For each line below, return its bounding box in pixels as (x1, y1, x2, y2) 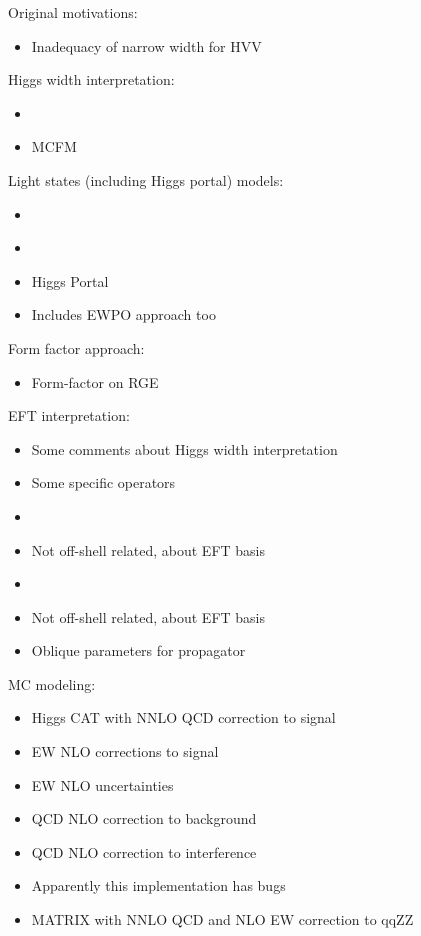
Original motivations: (8, 2, 138, 22)
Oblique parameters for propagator (31, 640, 246, 661)
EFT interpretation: (8, 405, 130, 426)
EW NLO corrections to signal (31, 741, 219, 762)
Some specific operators (31, 472, 176, 493)
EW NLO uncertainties (31, 774, 174, 795)
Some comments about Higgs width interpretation (31, 438, 338, 459)
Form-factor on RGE (31, 371, 159, 392)
